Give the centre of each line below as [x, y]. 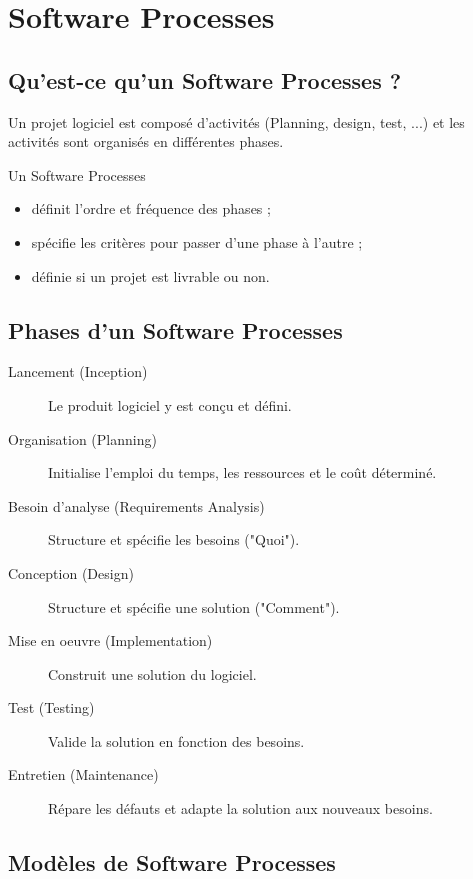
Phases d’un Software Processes [175, 329]
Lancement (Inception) [78, 371]
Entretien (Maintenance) [83, 774]
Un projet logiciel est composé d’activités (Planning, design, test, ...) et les [236, 121]
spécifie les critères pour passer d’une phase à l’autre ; [197, 241]
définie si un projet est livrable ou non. [150, 275]
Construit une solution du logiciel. [152, 673]
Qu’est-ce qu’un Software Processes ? [205, 79]
